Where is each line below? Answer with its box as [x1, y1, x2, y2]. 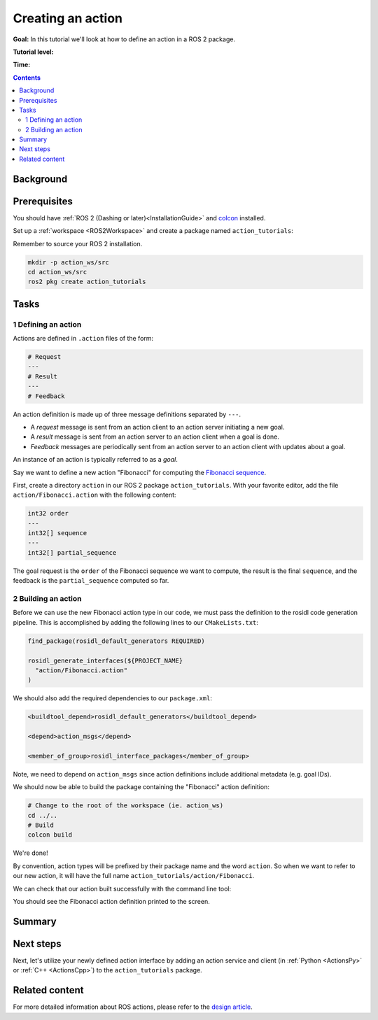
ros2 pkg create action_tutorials [27, 278, 146, 286]
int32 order [27, 509, 69, 518]
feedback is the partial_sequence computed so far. [13, 576, 169, 585]
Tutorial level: [13, 48, 54, 56]
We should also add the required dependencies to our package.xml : [13, 694, 213, 702]
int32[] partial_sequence [27, 548, 117, 556]
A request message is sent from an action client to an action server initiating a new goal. [30, 423, 285, 431]
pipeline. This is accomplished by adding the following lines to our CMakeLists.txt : [13, 618, 259, 626]
